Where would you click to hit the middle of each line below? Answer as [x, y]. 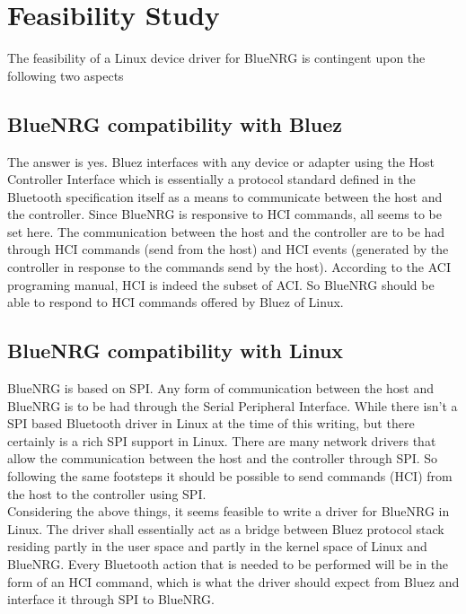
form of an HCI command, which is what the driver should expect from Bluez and [233, 581]
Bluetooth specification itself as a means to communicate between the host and [225, 196]
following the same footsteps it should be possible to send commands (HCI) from [230, 476]
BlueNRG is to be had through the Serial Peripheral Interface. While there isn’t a [233, 405]
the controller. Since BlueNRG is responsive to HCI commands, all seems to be [224, 214]
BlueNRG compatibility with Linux [176, 351]
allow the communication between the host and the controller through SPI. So [223, 458]
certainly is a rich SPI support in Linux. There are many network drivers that [222, 440]
